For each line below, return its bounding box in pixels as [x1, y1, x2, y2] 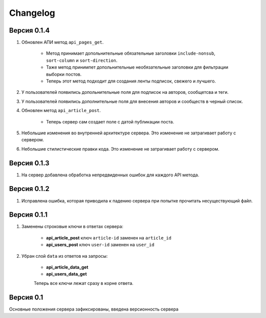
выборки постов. [46, 71, 82, 77]
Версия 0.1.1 [9, 210, 48, 219]
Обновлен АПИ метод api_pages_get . [21, 40, 104, 45]
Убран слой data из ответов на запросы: [21, 253, 108, 259]
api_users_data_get [46, 271, 87, 277]
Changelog [9, 7, 55, 18]
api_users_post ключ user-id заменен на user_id [46, 242, 155, 248]
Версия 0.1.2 [9, 185, 50, 193]
